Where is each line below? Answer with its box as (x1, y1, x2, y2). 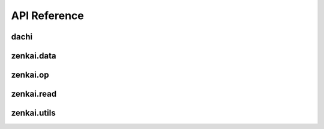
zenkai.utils (11, 108, 56, 118)
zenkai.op (11, 70, 49, 80)
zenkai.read (11, 89, 57, 99)
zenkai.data (11, 51, 56, 61)
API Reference (11, 9, 84, 22)
